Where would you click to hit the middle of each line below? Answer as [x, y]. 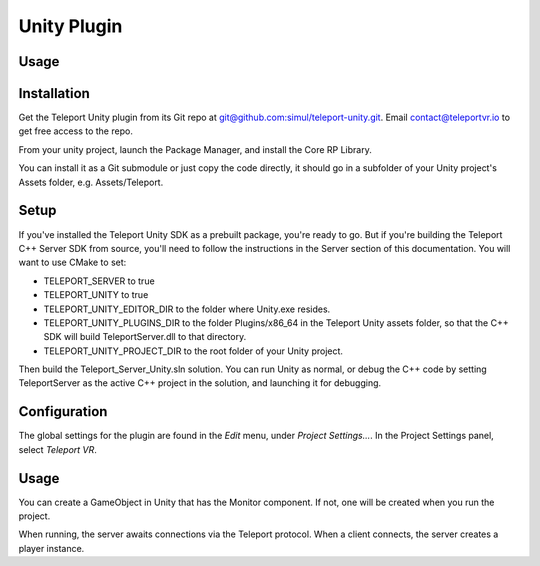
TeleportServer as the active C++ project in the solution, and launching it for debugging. [200, 383]
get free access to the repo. [76, 131]
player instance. [51, 548]
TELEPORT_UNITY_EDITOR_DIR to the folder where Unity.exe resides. [187, 309]
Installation [54, 93]
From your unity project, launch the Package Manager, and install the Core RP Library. [195, 149]
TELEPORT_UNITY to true [96, 295]
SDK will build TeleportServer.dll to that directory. [145, 337]
